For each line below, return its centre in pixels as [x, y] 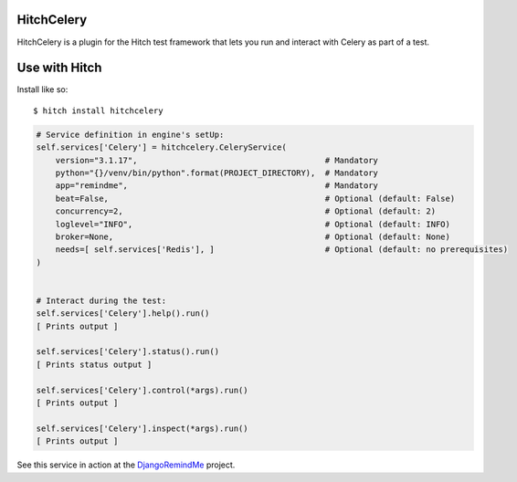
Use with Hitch [59, 68]
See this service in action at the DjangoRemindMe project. [126, 465]
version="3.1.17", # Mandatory [217, 160]
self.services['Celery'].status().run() [127, 352]
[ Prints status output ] [94, 364]
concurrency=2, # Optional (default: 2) [246, 211]
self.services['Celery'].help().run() [123, 314]
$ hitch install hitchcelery [98, 110]
